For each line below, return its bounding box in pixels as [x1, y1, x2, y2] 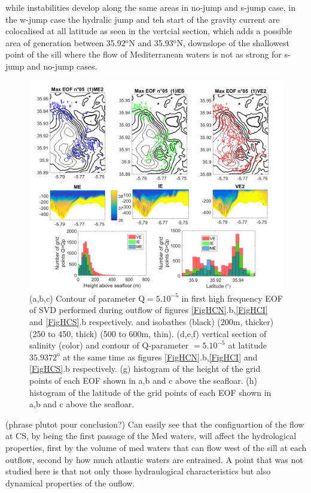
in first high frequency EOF [181, 291, 283, 304]
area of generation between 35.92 [5, 36, 126, 49]
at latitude [228, 339, 267, 351]
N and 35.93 [129, 36, 173, 49]
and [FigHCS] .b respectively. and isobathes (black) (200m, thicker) [29, 315, 274, 327]
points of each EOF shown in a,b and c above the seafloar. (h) [29, 374, 257, 386]
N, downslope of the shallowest [176, 36, 289, 49]
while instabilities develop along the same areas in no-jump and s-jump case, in [5, 1, 296, 13]
